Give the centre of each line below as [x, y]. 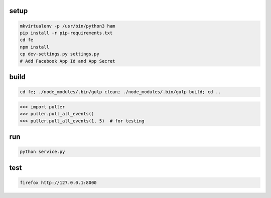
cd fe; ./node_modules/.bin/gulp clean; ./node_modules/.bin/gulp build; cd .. [120, 92]
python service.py [42, 152]
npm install [35, 47]
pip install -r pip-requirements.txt [66, 33]
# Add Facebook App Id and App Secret [67, 61]
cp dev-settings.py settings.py [60, 54]
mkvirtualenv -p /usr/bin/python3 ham [67, 26]
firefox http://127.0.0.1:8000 [58, 182]
